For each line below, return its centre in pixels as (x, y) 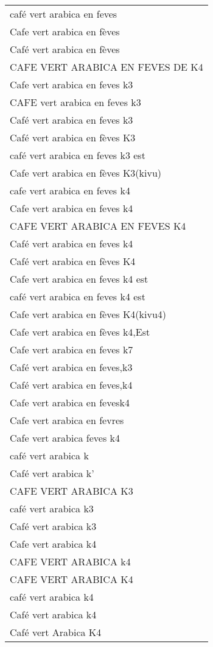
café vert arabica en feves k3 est (78, 155)
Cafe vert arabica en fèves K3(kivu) (86, 173)
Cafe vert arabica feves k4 (65, 438)
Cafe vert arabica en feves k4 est (79, 279)
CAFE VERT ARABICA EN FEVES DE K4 (106, 67)
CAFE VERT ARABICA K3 (72, 491)
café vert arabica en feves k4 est (78, 296)
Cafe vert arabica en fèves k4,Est (80, 332)
